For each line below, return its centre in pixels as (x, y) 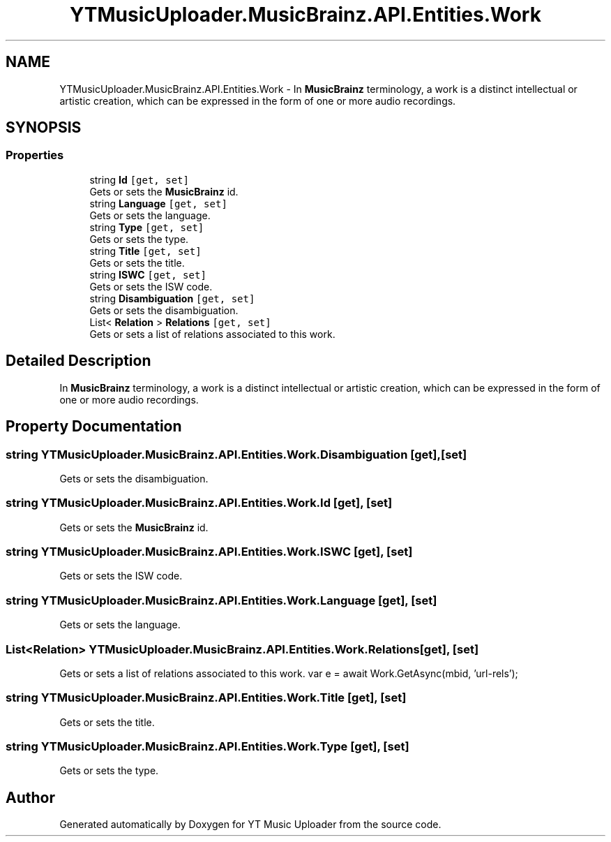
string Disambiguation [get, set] (172, 298)
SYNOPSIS (44, 128)
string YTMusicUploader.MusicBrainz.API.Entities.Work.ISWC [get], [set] (209, 552)
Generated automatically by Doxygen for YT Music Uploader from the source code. (250, 825)
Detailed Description (78, 361)
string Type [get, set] (147, 227)
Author (30, 797)
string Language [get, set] (158, 203)
